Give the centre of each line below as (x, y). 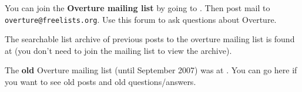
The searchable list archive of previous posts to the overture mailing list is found (150, 39)
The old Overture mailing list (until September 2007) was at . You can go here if (151, 70)
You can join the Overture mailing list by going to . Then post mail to (137, 8)
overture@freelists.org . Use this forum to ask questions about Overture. (141, 19)
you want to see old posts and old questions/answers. (100, 82)
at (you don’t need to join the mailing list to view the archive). (118, 50)
